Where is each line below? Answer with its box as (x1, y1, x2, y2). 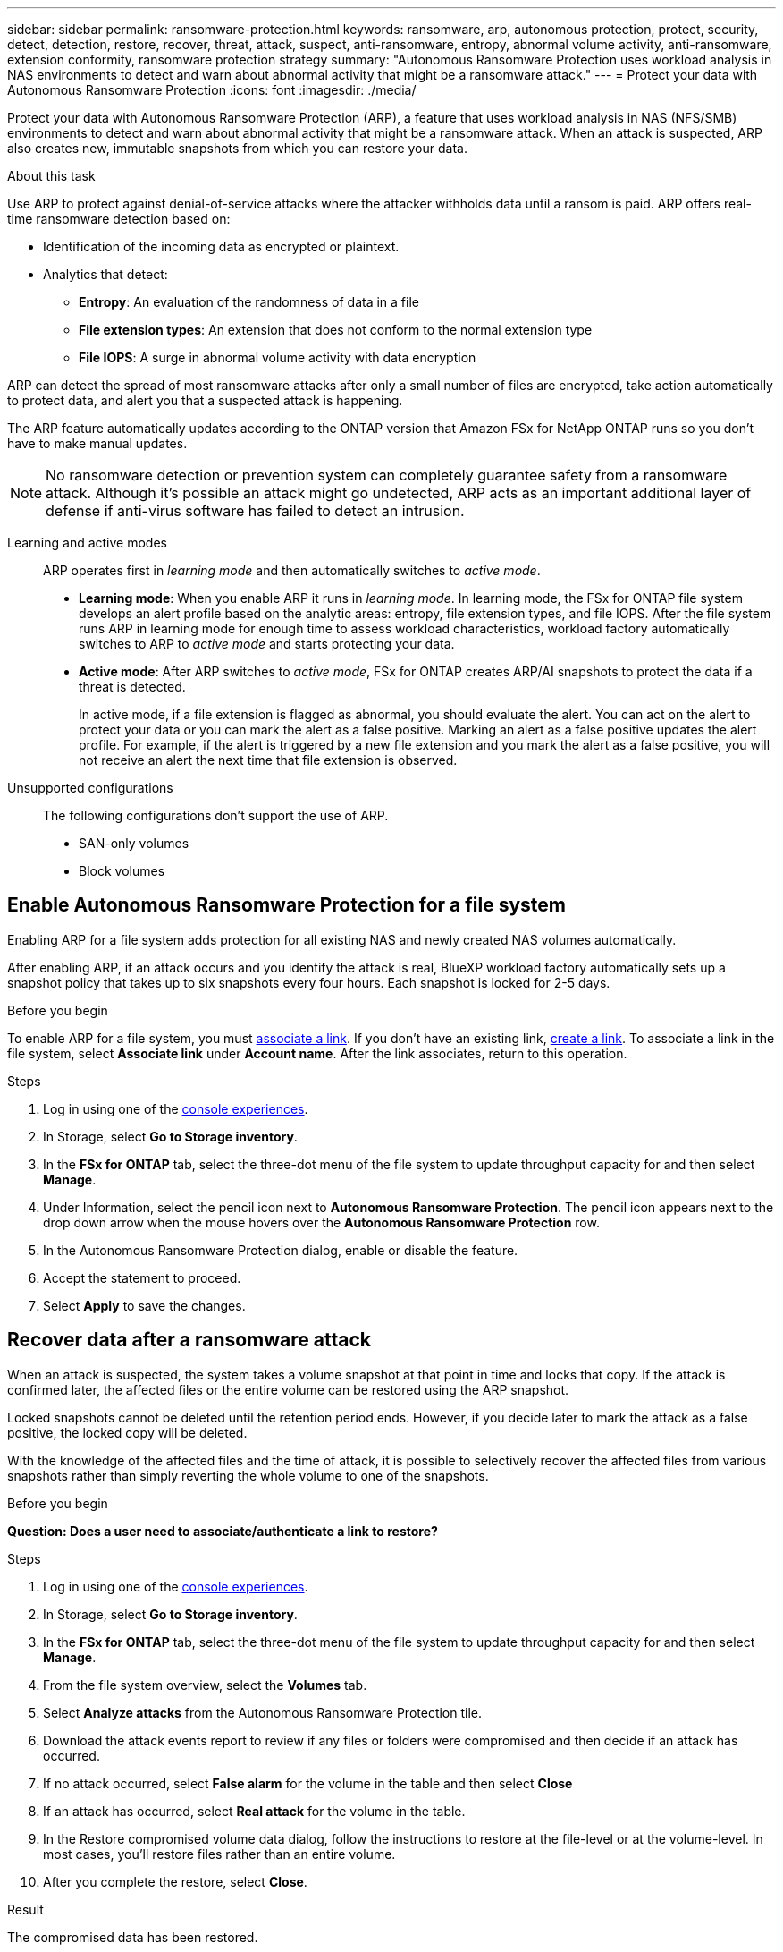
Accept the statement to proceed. (43, 1269, 241, 1286)
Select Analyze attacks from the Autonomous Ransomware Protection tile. (43, 1704, 483, 1720)
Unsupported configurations (7, 780, 173, 795)
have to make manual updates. (7, 436, 188, 451)
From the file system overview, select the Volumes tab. (43, 1676, 367, 1693)
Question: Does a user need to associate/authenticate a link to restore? (7, 1523, 438, 1539)
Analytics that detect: (43, 267, 168, 282)
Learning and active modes (7, 535, 167, 550)
